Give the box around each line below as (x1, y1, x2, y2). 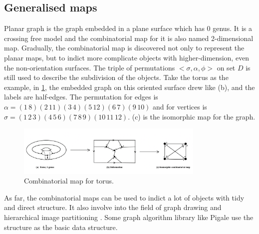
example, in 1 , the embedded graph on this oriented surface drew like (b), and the (4, 81, 255, 92)
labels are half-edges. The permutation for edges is (4, 91, 158, 102)
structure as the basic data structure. (4, 221, 118, 232)
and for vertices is (153, 101, 207, 111)
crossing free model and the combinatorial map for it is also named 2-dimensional (4, 32, 254, 43)
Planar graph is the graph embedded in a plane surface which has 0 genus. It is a (4, 23, 252, 33)
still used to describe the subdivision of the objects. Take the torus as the (4, 72, 229, 82)
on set (217, 62, 236, 72)
